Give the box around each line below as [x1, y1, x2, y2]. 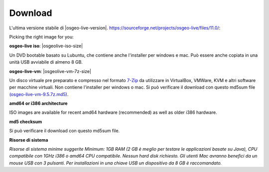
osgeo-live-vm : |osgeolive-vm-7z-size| [9, 68, 92, 74]
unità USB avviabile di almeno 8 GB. [9, 59, 83, 65]
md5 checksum [9, 118, 42, 124]
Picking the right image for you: [9, 34, 74, 40]
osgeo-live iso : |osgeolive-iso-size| [9, 43, 83, 49]
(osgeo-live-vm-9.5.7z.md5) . [9, 91, 69, 97]
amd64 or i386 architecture [9, 100, 68, 106]
